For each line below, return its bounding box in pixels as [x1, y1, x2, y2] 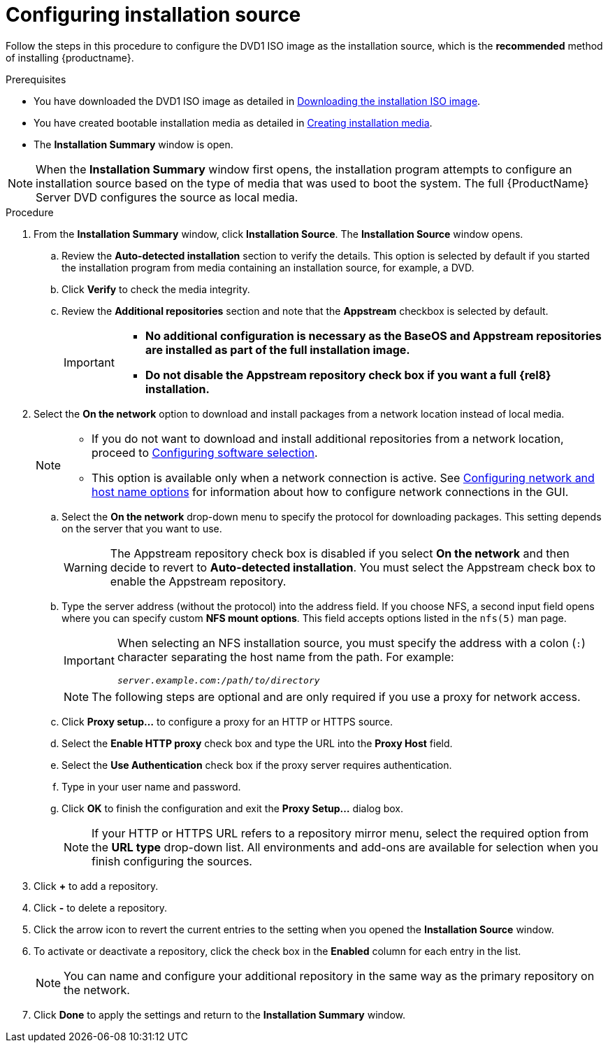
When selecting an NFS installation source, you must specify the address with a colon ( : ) [117, 635, 586, 650]
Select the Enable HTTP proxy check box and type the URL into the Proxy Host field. [61, 737, 453, 749]
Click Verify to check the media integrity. [61, 283, 250, 295]
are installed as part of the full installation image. [145, 342, 410, 357]
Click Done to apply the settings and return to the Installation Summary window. [34, 1008, 405, 1021]
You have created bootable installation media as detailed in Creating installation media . [34, 116, 433, 129]
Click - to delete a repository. [34, 901, 168, 914]
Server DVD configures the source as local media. [36, 190, 298, 204]
